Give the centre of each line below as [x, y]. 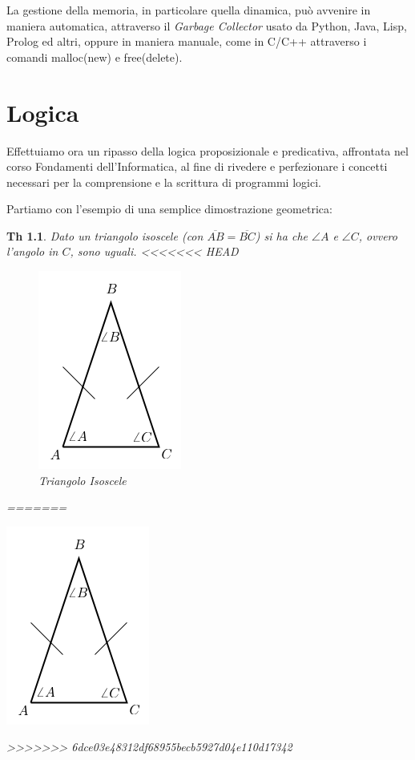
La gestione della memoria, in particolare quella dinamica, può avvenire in [189, 10]
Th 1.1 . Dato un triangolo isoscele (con [105, 235]
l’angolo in [32, 251]
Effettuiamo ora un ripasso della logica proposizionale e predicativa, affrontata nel [207, 150]
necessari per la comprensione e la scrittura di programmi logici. [164, 182]
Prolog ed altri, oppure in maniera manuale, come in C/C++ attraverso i [187, 41]
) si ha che [281, 235]
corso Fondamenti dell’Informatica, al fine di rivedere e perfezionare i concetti [197, 166]
